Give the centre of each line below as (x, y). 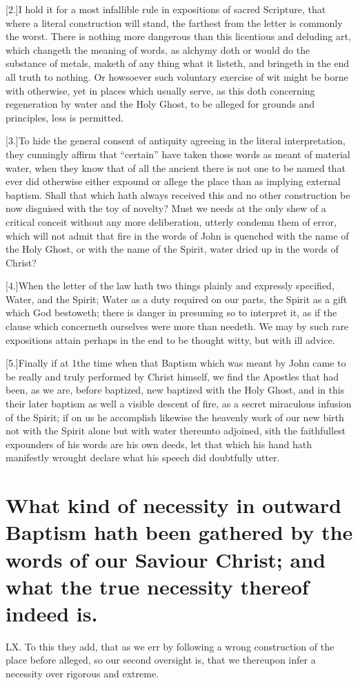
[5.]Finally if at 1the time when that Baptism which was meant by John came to (176, 363)
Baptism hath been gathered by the (179, 532)
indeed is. (52, 613)
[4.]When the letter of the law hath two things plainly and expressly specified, (170, 286)
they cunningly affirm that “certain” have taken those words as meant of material (178, 154)
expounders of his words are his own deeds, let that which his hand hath (159, 444)
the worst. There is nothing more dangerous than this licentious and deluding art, (178, 36)
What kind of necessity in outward (173, 505)
